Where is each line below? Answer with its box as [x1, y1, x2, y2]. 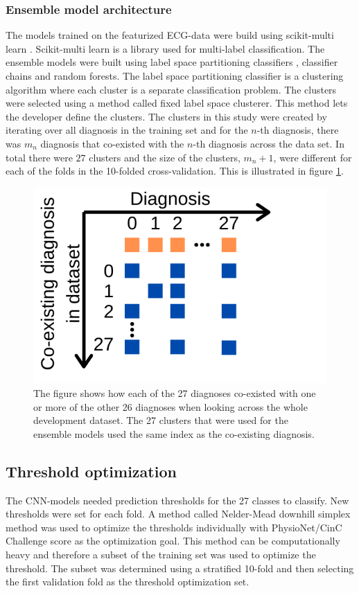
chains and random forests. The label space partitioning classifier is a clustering [6, 69, 344, 82]
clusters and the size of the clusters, [89, 150, 240, 164]
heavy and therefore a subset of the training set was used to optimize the [6, 547, 316, 561]
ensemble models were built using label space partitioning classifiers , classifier [6, 55, 338, 69]
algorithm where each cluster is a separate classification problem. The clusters [6, 82, 337, 96]
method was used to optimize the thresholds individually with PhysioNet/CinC [6, 520, 342, 534]
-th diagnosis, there [256, 123, 339, 137]
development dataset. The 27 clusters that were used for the [33, 413, 288, 427]
